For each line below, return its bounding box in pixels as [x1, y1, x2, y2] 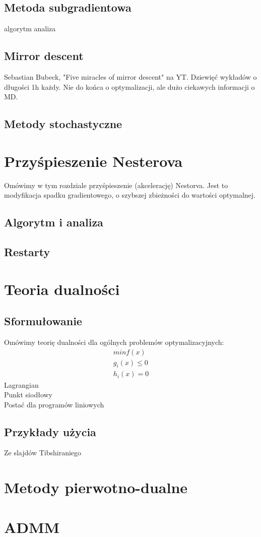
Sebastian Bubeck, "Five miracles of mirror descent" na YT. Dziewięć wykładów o [4, 72, 257, 82]
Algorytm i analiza [4, 214, 103, 230]
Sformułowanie [4, 313, 82, 329]
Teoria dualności [4, 278, 120, 299]
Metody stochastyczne [4, 116, 122, 132]
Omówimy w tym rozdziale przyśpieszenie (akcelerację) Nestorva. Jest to [4, 180, 228, 190]
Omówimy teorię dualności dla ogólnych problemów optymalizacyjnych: [4, 337, 224, 347]
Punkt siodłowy [4, 389, 52, 400]
